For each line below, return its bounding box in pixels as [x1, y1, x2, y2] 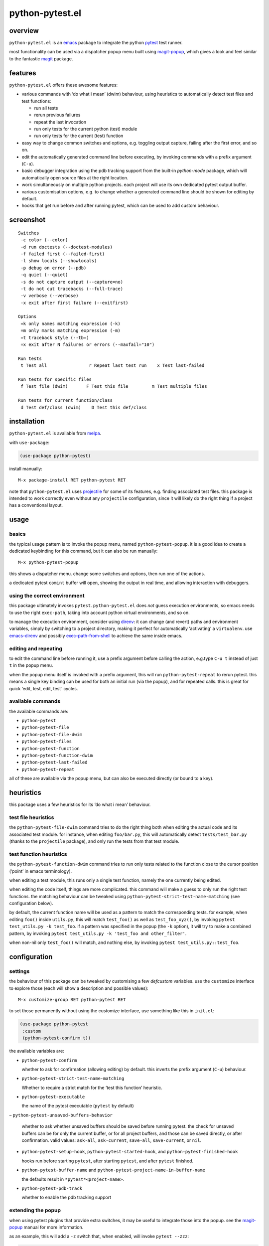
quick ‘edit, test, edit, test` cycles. [9, 685, 78, 691]
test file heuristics [9, 814, 54, 821]
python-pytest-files [21, 739, 72, 745]
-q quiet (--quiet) [20, 272, 68, 278]
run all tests [34, 105, 58, 111]
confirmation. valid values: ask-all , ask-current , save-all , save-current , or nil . [21, 1137, 202, 1143]
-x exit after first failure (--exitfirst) [20, 300, 129, 306]
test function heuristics [9, 850, 67, 857]
